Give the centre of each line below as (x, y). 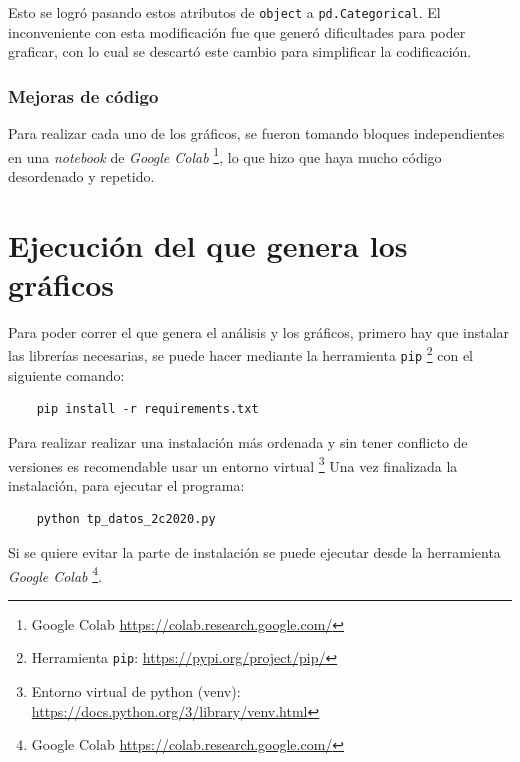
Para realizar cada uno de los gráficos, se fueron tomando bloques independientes (256, 133)
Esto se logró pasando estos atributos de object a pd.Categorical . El (224, 12)
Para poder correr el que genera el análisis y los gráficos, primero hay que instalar (259, 331)
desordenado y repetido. (81, 175)
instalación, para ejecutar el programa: (126, 484)
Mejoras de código (83, 95)
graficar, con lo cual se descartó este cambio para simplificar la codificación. (240, 51)
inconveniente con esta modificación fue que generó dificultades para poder (237, 31)
